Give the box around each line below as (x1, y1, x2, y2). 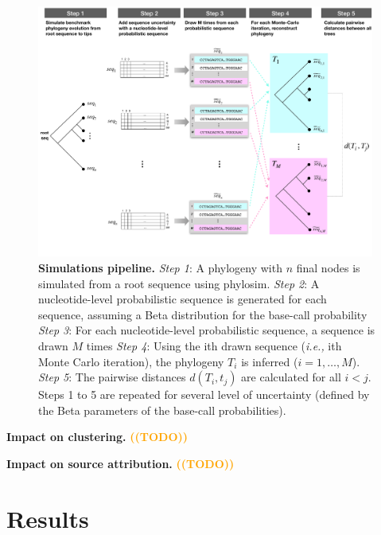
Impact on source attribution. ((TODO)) (6, 455, 235, 471)
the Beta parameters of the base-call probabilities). (38, 401, 286, 418)
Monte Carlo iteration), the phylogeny (38, 353, 224, 369)
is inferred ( (241, 353, 298, 369)
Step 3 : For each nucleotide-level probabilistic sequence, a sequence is (38, 322, 375, 338)
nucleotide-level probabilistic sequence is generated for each (38, 291, 327, 307)
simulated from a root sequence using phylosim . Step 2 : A (38, 275, 320, 291)
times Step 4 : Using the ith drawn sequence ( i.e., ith (86, 337, 342, 353)
